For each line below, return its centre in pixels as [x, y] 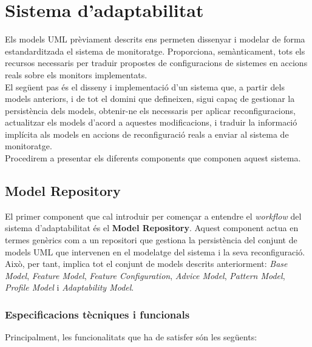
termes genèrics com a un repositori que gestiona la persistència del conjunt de [151, 240]
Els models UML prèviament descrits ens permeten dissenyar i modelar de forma [155, 39]
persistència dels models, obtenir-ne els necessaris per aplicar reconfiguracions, [150, 110]
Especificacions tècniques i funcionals [97, 314]
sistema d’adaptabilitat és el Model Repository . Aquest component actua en [152, 228]
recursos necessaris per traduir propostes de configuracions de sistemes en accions [156, 63]
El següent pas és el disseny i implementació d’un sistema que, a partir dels [145, 86]
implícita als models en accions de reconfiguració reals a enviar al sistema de [147, 134]
